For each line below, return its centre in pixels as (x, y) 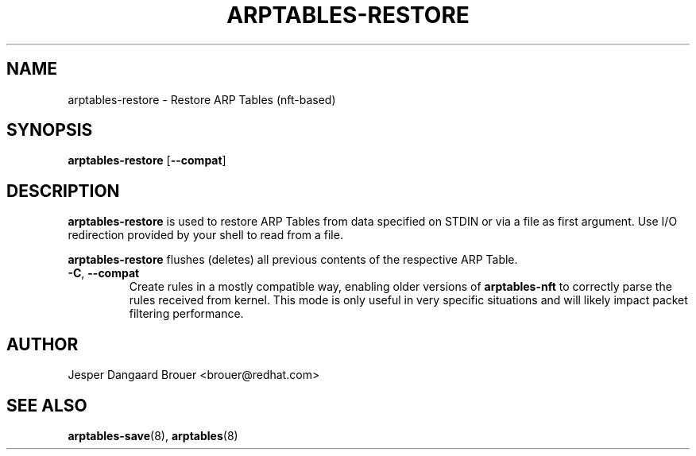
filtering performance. (186, 314)
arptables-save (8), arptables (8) (153, 435)
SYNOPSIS (50, 130)
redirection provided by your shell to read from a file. (205, 235)
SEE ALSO (47, 405)
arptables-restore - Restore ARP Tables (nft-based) (202, 99)
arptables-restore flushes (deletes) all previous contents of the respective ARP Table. (293, 260)
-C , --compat (104, 273)
